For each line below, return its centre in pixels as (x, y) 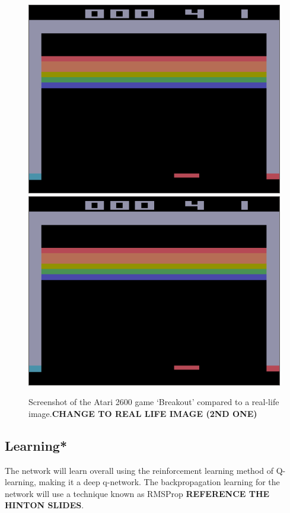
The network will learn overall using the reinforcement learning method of (139, 470)
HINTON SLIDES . (44, 505)
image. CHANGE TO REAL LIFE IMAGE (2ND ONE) (143, 413)
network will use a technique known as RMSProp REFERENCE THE (137, 493)
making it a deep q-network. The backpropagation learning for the (159, 482)
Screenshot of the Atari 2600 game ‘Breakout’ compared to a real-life (154, 402)
